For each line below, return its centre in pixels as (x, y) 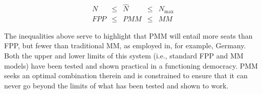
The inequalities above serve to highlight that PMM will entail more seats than (128, 35)
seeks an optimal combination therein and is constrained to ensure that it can (126, 75)
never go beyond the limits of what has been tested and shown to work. (116, 85)
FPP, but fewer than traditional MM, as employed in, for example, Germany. (125, 45)
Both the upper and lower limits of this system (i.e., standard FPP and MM (124, 55)
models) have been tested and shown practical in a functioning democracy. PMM (131, 65)
